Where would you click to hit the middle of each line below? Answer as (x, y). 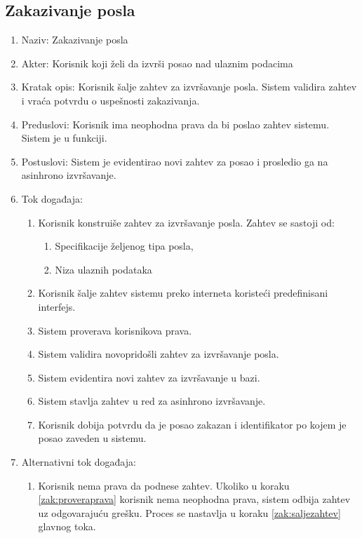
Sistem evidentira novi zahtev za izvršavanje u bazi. (149, 377)
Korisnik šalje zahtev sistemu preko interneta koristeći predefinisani (183, 293)
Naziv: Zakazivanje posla (75, 40)
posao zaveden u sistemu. (92, 438)
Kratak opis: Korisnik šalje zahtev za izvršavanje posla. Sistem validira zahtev (189, 87)
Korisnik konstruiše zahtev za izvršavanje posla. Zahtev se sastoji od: (186, 222)
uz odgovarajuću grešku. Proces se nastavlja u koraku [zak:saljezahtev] (189, 512)
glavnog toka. (67, 526)
